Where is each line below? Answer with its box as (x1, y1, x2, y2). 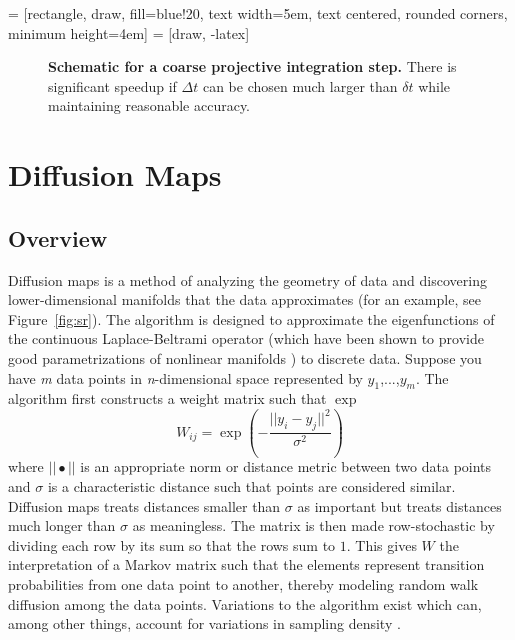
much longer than (8, 515, 116, 536)
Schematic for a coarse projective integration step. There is (48, 56, 457, 77)
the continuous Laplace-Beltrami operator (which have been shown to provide (8, 328, 484, 349)
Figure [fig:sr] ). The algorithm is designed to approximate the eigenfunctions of (8, 308, 495, 329)
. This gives (346, 534, 417, 555)
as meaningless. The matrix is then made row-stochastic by (132, 515, 495, 536)
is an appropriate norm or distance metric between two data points (80, 456, 492, 477)
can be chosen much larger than (202, 75, 398, 96)
